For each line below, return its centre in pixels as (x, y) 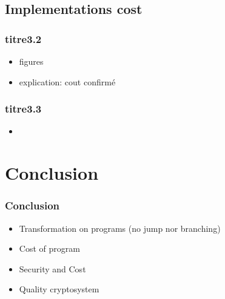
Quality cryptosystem (59, 289)
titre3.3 (23, 109)
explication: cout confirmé (67, 81)
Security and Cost (52, 268)
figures (31, 61)
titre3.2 (23, 38)
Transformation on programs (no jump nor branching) (120, 228)
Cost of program (49, 248)
